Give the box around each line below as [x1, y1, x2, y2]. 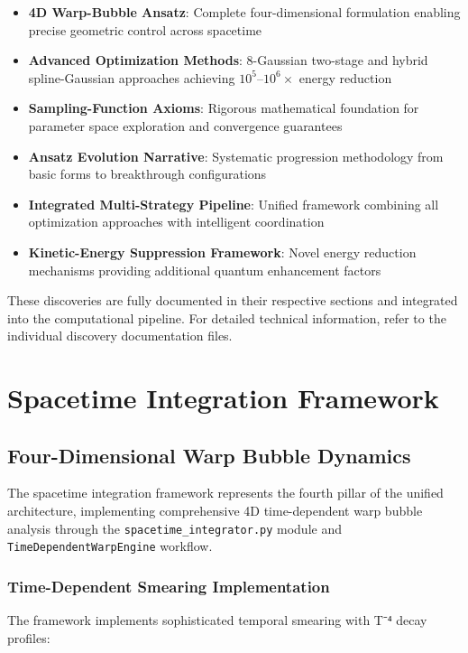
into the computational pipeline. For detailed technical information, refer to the [7, 308, 446, 327]
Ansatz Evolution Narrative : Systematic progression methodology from [28, 146, 444, 165]
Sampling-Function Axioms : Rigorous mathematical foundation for [28, 98, 419, 117]
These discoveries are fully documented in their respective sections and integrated [7, 291, 458, 310]
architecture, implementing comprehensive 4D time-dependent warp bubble [7, 501, 423, 520]
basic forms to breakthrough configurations [28, 164, 267, 183]
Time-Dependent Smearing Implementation [7, 574, 330, 597]
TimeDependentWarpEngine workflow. [7, 536, 213, 555]
